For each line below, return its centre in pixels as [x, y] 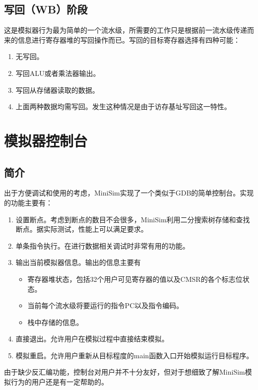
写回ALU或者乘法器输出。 [58, 73]
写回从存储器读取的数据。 [57, 90]
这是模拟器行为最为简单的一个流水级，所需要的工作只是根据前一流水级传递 [126, 30]
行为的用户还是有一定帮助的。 [59, 382]
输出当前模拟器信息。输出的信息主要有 [78, 262]
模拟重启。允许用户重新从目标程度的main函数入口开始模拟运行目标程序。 [134, 355]
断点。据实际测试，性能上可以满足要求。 [82, 229]
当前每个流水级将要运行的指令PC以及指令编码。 [105, 305]
